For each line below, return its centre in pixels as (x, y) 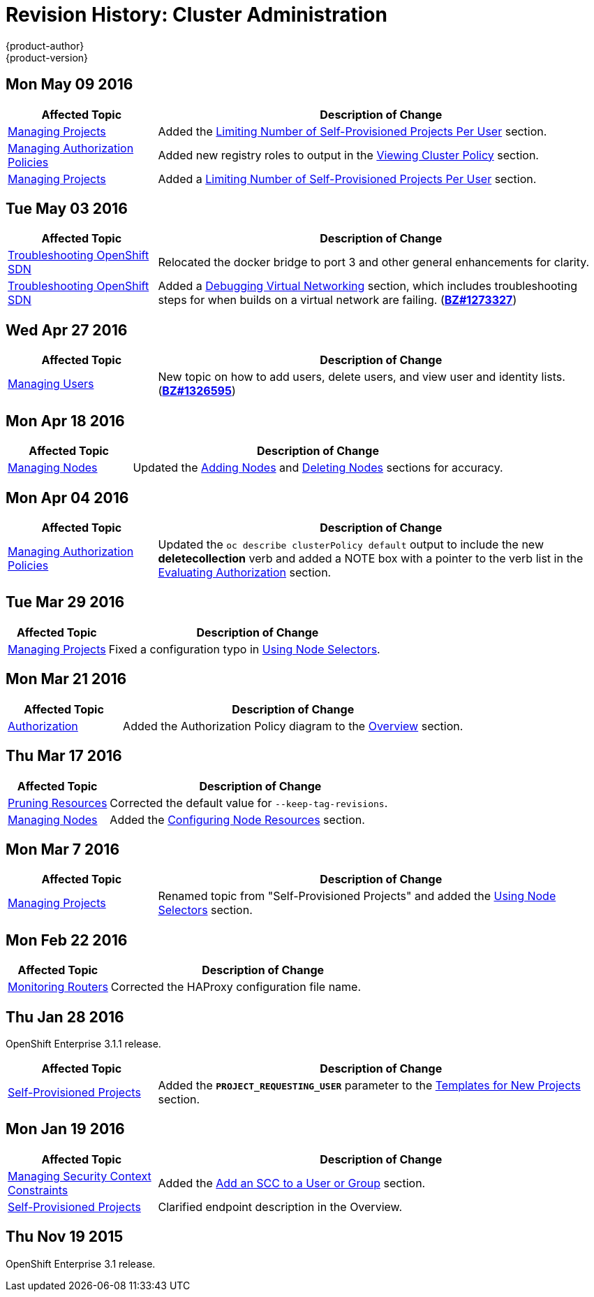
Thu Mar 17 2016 (64, 756)
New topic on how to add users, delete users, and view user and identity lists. (362, 377)
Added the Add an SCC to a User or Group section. (292, 1183)
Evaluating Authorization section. (245, 572)
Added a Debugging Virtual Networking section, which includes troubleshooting (367, 286)
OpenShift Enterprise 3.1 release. (81, 1263)
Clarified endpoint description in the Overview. (280, 1207)
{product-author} (45, 45)
